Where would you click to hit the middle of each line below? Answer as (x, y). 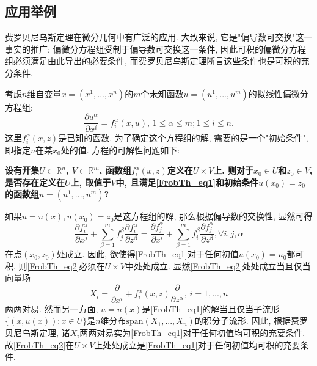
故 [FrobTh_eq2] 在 (40, 344)
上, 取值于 (91, 182)
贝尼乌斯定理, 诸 (38, 332)
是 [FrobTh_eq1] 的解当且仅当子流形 (211, 308)
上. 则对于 (233, 170)
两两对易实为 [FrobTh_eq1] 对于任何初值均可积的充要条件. (192, 332)
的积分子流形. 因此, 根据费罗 (251, 320)
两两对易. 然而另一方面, (52, 308)
